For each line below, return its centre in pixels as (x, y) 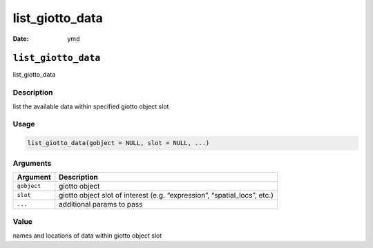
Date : (21, 39)
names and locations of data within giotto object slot (87, 236)
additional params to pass (101, 204)
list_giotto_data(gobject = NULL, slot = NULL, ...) (118, 143)
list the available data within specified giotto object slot (91, 106)
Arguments (32, 163)
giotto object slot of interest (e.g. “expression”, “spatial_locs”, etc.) (166, 195)
